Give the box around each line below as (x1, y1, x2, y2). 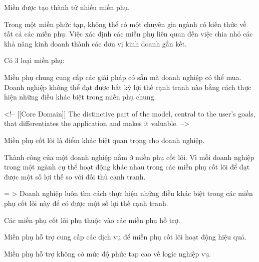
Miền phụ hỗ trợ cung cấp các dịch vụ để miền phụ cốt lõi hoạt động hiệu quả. (4, 231, 246, 242)
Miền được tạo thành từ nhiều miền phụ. (4, 2, 130, 12)
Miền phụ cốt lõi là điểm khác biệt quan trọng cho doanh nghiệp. (4, 134, 205, 145)
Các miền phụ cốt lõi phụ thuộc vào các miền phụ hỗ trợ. (4, 214, 180, 225)
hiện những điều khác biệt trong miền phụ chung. (4, 91, 156, 102)
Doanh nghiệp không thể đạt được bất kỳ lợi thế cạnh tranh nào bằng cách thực (4, 81, 251, 92)
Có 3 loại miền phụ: (4, 55, 65, 65)
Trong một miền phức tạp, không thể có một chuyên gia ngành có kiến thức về (4, 18, 246, 29)
